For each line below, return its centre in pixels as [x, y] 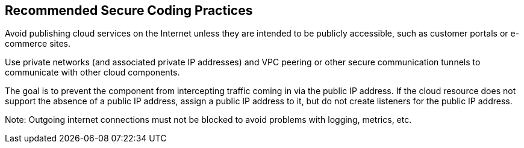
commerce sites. [38, 44]
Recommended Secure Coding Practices [129, 10]
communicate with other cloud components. [92, 73]
